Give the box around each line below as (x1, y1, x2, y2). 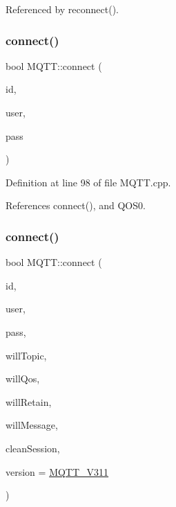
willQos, (6, 371, 40, 386)
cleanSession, (6, 441, 60, 455)
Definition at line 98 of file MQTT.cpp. (6, 175, 171, 189)
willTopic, (6, 348, 47, 362)
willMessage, (6, 418, 58, 432)
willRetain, (6, 394, 52, 409)
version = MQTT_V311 (6, 464, 109, 479)
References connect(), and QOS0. (6, 198, 146, 213)
